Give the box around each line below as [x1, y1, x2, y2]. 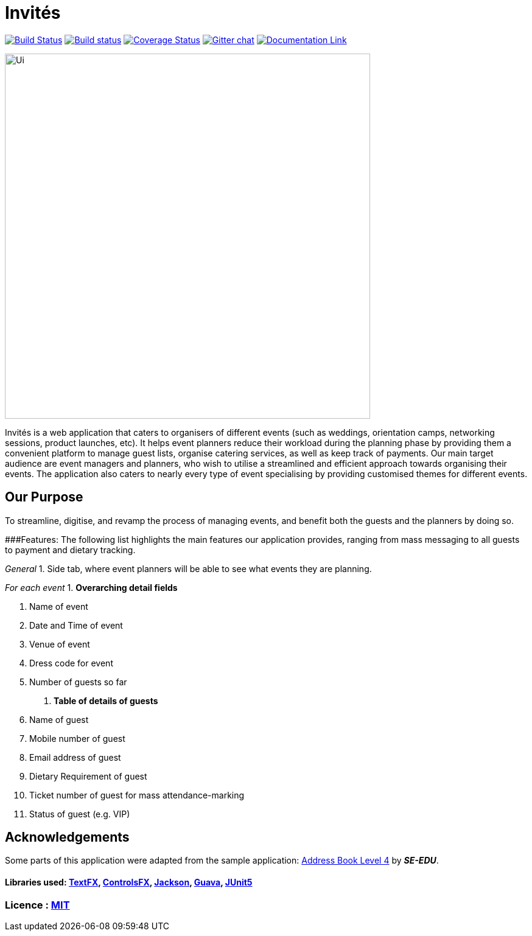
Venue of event [29, 638, 90, 649]
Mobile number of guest [29, 733, 125, 744]
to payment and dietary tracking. [5, 544, 136, 555]
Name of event [29, 601, 88, 612]
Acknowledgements [5, 829, 130, 845]
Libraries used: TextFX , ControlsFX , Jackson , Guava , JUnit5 [5, 877, 253, 888]
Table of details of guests [54, 695, 158, 706]
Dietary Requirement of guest [29, 770, 147, 781]
